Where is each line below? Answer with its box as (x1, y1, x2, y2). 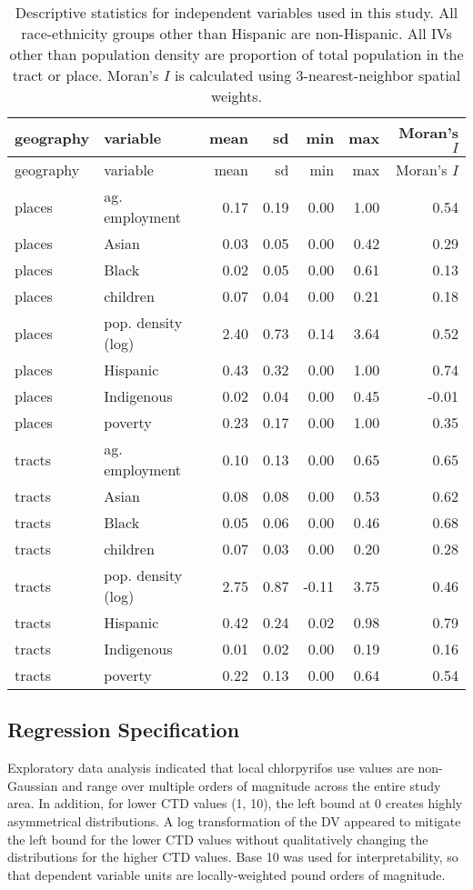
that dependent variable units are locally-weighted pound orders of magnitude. (7, 865, 446, 884)
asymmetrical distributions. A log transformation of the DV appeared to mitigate (7, 811, 461, 830)
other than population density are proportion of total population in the (9, 44, 464, 65)
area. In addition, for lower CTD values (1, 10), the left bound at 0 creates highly (7, 794, 463, 813)
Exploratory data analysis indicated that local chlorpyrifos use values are (7, 758, 414, 777)
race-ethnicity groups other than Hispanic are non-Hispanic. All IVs (21, 23, 452, 44)
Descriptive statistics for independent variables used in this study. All (15, 2, 458, 23)
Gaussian (7, 775, 58, 795)
